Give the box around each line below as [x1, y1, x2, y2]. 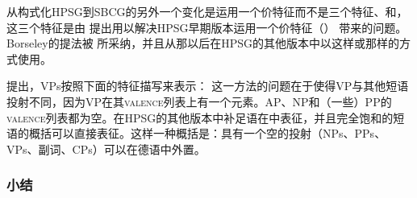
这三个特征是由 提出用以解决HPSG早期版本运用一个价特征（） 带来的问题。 [6, 19, 407, 35]
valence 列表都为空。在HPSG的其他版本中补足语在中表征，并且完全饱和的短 [6, 109, 405, 126]
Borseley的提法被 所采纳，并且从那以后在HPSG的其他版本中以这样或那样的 [6, 35, 400, 52]
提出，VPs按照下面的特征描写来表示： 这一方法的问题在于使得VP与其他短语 [6, 77, 409, 94]
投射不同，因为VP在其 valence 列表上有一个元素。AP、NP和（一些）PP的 [6, 93, 392, 109]
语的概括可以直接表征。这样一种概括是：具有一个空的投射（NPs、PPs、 [6, 125, 386, 142]
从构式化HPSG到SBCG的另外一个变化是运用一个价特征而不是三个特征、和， [6, 3, 408, 19]
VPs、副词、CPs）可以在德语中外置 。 [6, 140, 206, 157]
